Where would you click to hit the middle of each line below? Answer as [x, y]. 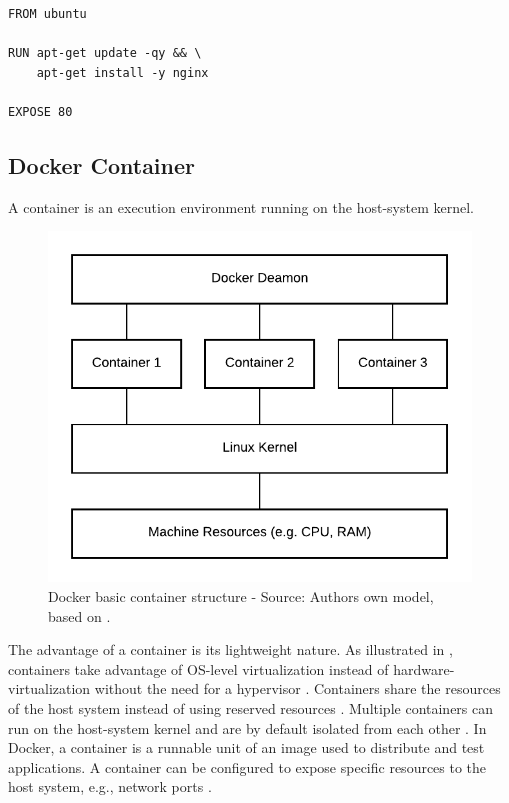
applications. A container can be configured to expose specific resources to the [247, 766]
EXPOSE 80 [40, 111]
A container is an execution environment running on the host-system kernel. [241, 206]
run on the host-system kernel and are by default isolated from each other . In [247, 727]
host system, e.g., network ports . [110, 786]
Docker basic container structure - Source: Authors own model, [241, 596]
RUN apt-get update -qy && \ [105, 53]
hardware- [424, 668]
